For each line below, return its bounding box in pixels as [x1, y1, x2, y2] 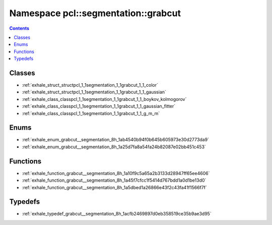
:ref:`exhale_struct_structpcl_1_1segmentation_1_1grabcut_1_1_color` [22, 82, 158, 88]
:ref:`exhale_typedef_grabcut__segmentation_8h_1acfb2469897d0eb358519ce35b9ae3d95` [22, 211, 212, 217]
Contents [9, 25, 30, 31]
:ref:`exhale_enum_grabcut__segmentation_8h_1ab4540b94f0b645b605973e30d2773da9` [22, 137, 209, 143]
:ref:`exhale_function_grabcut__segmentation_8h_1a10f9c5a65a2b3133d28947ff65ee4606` [22, 170, 210, 176]
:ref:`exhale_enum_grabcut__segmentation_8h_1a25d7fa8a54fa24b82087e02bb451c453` [22, 144, 206, 150]
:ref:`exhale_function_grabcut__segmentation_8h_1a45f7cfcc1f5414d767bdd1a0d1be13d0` [22, 177, 207, 184]
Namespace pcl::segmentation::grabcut [9, 8, 181, 19]
